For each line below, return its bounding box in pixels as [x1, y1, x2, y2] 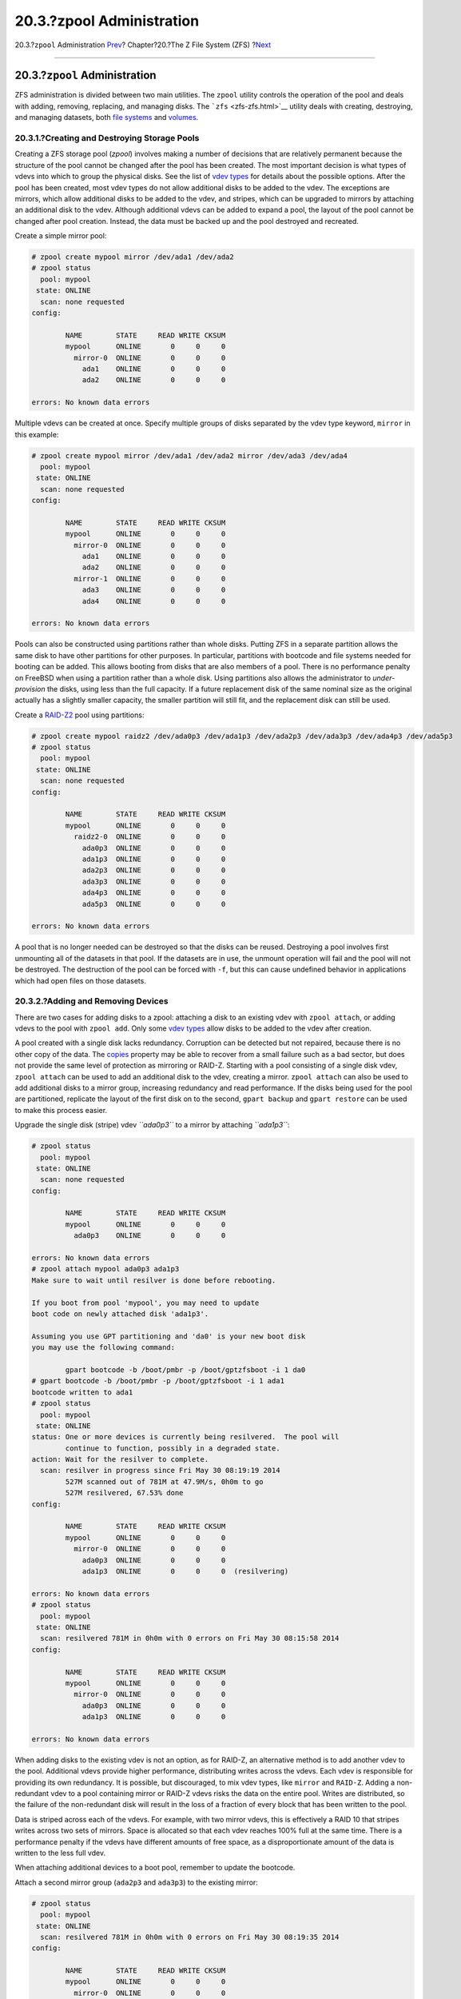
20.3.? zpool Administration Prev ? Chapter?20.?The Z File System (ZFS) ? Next [14, 40, 272, 50]
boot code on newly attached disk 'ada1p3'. [31, 1310, 209, 1319]
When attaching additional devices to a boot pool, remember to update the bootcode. [14, 1863, 296, 1873]
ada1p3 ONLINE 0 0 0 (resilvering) [81, 1566, 289, 1575]
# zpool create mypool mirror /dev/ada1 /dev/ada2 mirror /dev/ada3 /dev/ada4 [31, 451, 348, 460]
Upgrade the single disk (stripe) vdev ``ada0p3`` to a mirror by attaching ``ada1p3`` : [14, 1120, 290, 1130]
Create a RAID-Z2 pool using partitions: [14, 710, 145, 720]
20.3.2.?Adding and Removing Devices [14, 996, 169, 1007]
